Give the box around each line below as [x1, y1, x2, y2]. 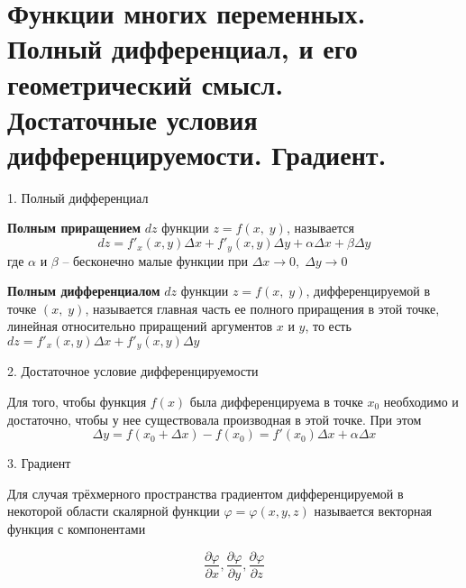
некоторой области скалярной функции [7, 501, 220, 520]
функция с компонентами [7, 519, 146, 537]
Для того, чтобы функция [7, 391, 147, 410]
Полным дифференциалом [7, 281, 160, 300]
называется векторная [314, 501, 433, 520]
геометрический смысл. [7, 65, 284, 102]
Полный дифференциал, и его [7, 30, 358, 67]
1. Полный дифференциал [7, 188, 149, 207]
